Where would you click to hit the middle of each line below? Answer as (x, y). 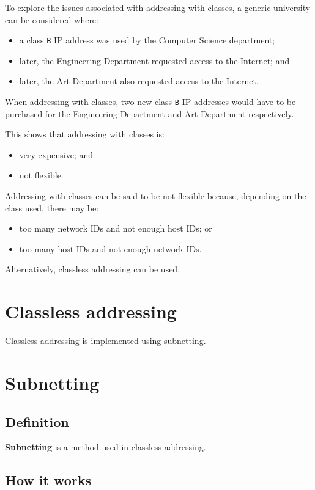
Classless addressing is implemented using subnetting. (106, 341)
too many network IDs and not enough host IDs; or (116, 228)
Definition (37, 421)
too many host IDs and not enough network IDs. (110, 248)
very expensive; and (56, 154)
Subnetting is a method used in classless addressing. (106, 447)
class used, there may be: (52, 207)
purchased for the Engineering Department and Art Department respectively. (150, 113)
